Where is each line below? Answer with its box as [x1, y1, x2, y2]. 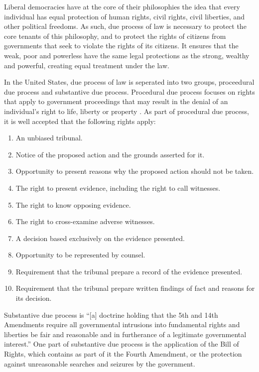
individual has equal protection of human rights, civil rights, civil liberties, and [4, 11, 245, 21]
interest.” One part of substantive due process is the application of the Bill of [4, 339, 239, 349]
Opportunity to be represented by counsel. [15, 249, 145, 260]
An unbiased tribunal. [15, 132, 83, 143]
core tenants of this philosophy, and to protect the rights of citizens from [4, 30, 226, 41]
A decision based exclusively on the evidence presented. [15, 233, 185, 243]
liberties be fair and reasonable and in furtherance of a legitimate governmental [4, 329, 247, 339]
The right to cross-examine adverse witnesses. [15, 216, 155, 227]
